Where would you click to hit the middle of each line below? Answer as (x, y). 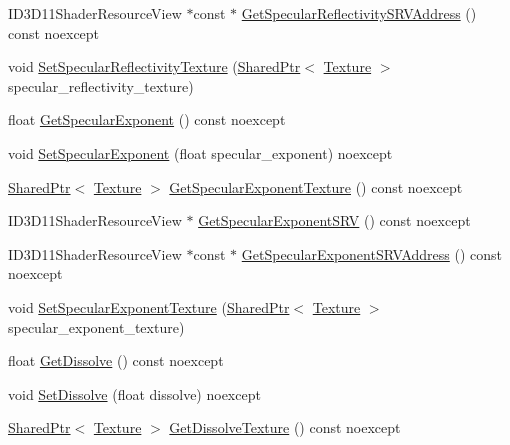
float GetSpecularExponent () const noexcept (147, 119)
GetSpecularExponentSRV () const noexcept (334, 220)
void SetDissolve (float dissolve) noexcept (134, 393)
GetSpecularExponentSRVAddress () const (371, 253)
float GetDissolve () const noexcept (116, 360)
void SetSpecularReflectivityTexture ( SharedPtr (154, 66)
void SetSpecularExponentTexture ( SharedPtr (149, 306)
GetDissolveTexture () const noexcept (285, 427)
